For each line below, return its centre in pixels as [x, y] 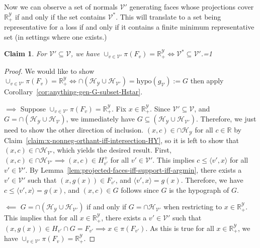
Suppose [33, 108]
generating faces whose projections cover [192, 7]
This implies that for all [41, 218]
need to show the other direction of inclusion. [74, 130]
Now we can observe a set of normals [61, 7]
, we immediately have [101, 119]
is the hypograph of [199, 190]
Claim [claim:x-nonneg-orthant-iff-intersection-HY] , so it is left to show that [122, 140]
